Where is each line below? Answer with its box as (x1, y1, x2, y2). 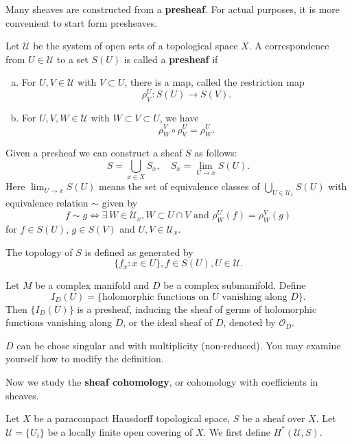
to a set (56, 51, 89, 66)
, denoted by (223, 315, 276, 329)
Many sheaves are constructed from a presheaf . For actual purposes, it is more (5, 2, 340, 16)
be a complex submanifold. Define (163, 278, 306, 292)
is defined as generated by (84, 244, 193, 259)
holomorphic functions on (102, 292, 209, 302)
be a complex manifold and (35, 278, 150, 292)
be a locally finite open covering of (47, 424, 193, 439)
